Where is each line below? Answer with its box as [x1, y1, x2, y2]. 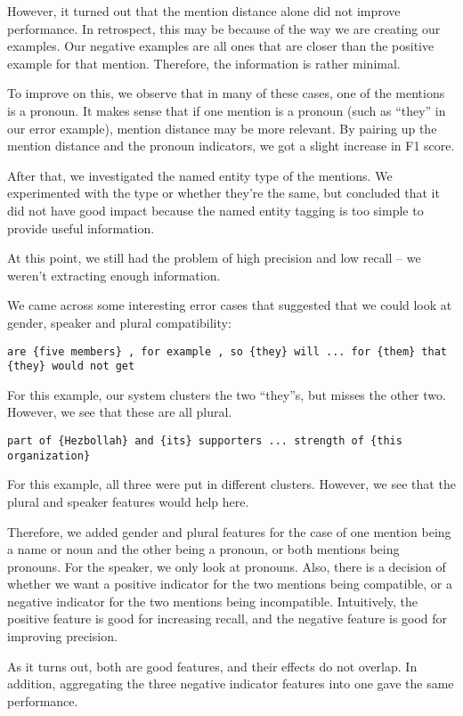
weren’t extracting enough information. [7, 265, 221, 284]
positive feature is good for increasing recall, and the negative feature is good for [7, 609, 448, 628]
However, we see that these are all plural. [7, 403, 232, 421]
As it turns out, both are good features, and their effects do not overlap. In [7, 656, 418, 675]
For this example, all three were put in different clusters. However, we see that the [7, 475, 456, 493]
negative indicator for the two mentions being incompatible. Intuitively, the [7, 591, 418, 610]
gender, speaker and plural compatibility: [7, 313, 231, 331]
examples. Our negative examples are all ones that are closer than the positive [7, 37, 435, 55]
